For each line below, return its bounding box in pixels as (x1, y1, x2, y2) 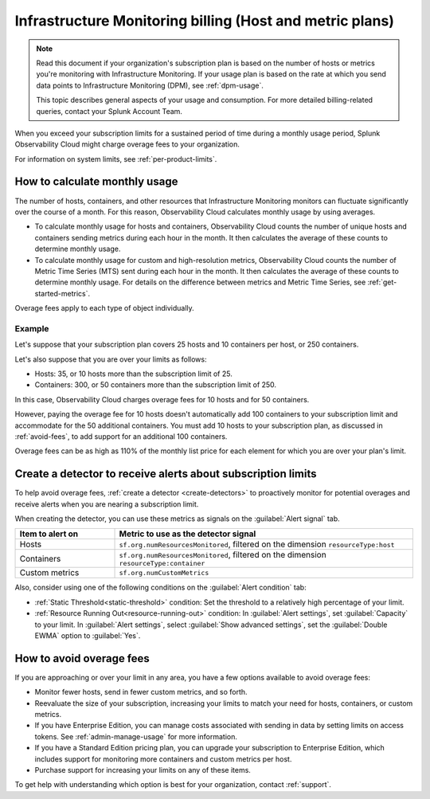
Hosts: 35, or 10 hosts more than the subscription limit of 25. (34, 369, 233, 378)
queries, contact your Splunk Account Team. (36, 106, 183, 116)
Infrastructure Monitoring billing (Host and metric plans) (14, 12, 394, 29)
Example (14, 323, 49, 334)
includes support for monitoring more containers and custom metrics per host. (34, 754, 292, 764)
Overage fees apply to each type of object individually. (14, 304, 194, 313)
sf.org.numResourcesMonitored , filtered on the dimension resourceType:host (119, 539, 395, 550)
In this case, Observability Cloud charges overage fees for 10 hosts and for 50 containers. (14, 394, 310, 404)
